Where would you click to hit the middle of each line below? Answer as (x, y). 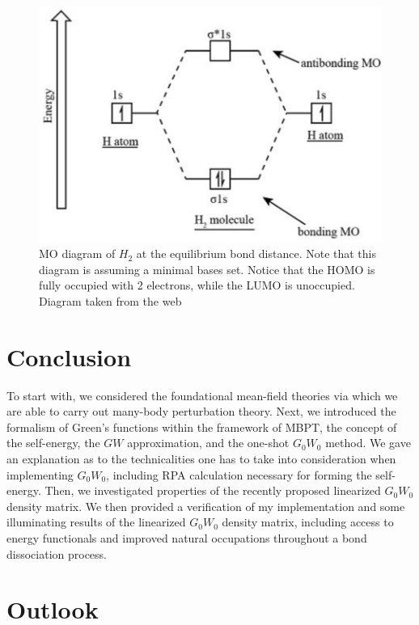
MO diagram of (77, 253)
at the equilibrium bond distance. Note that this (256, 253)
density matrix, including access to (308, 522)
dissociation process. (57, 553)
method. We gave (368, 443)
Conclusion (69, 356)
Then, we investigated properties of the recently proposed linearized (213, 490)
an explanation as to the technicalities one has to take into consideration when (201, 459)
